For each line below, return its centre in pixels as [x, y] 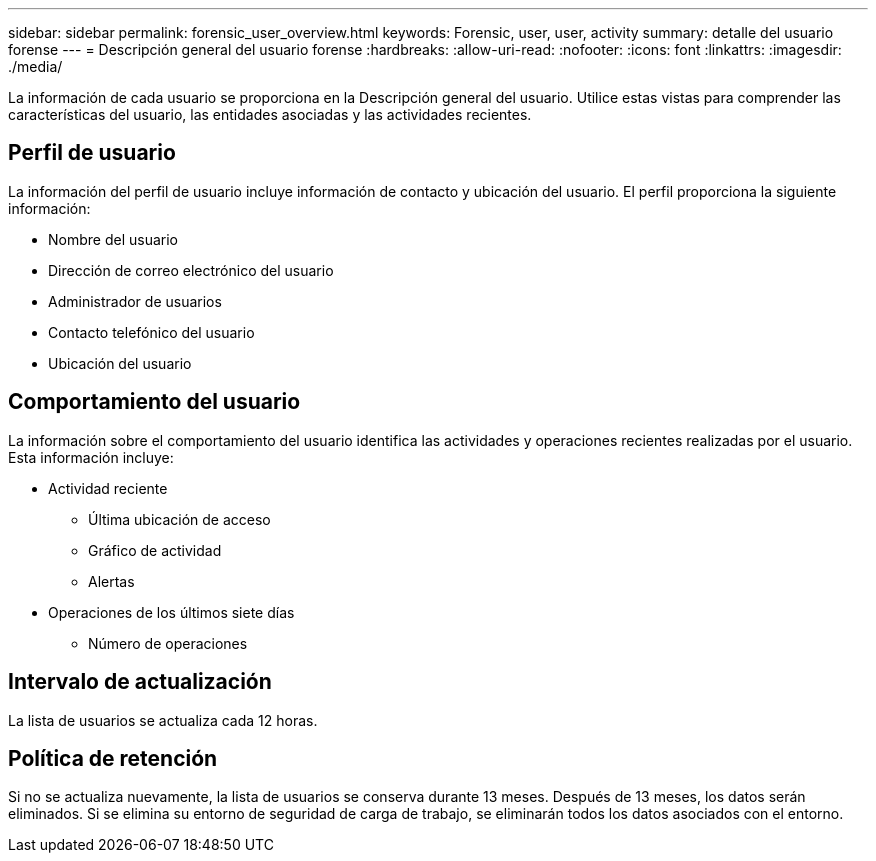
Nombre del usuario [113, 239]
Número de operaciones [168, 643]
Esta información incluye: [91, 457]
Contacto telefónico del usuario [151, 332]
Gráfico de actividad [155, 550]
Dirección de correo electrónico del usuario [191, 270]
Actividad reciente [108, 488]
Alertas [111, 581]
